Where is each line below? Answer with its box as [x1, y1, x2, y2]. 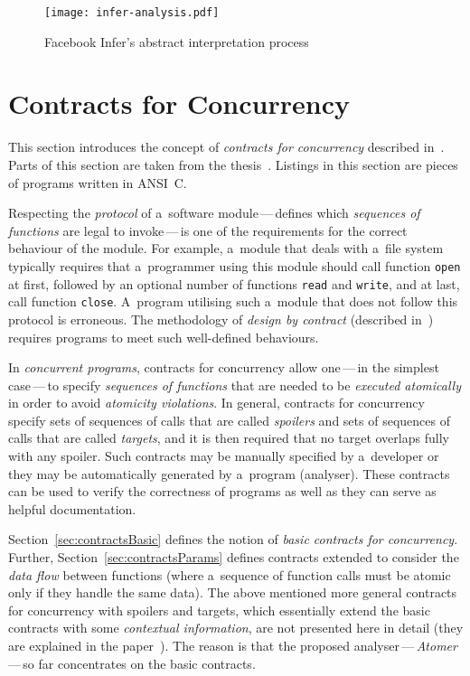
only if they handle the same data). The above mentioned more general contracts [8, 583, 457, 602]
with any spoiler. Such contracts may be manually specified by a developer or [8, 446, 439, 465]
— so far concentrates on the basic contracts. [8, 653, 256, 672]
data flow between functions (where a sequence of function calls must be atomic [8, 565, 451, 584]
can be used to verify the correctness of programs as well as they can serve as [8, 482, 437, 501]
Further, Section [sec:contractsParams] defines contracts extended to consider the [8, 548, 459, 567]
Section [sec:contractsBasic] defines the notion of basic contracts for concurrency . [8, 530, 458, 549]
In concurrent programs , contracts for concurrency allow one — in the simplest [8, 358, 439, 377]
